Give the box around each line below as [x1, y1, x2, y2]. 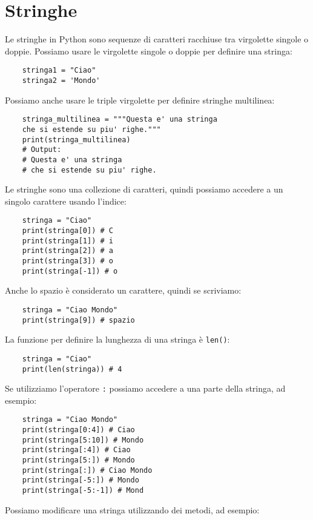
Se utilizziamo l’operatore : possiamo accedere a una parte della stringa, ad [5, 382, 286, 395]
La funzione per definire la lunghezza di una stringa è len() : [5, 333, 230, 346]
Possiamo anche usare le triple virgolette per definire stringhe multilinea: [5, 93, 275, 106]
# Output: [22, 145, 62, 154]
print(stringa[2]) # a [22, 246, 113, 255]
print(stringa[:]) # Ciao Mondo [22, 466, 153, 475]
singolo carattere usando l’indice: [5, 194, 127, 207]
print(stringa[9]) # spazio [22, 315, 135, 324]
